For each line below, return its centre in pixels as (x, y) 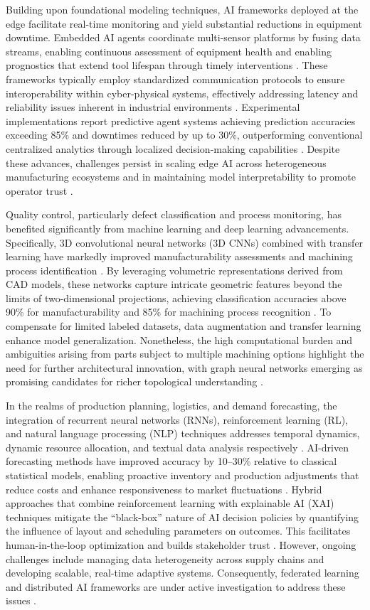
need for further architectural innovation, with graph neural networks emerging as (184, 367)
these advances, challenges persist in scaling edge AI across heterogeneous (166, 162)
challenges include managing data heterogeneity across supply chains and (165, 558)
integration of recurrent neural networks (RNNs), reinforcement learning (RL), (177, 419)
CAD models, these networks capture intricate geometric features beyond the (174, 284)
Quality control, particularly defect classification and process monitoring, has (174, 214)
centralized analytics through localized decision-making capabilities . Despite (173, 148)
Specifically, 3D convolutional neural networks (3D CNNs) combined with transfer (185, 242)
